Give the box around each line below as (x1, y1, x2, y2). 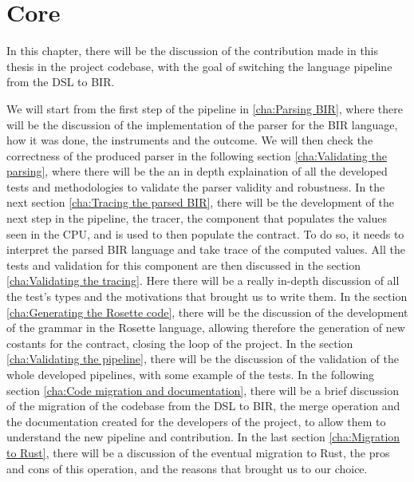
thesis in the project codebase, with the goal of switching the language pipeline (6, 57, 392, 74)
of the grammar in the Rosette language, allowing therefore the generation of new (6, 319, 405, 336)
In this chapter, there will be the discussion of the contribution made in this (6, 42, 379, 59)
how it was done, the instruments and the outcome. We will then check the (6, 132, 373, 148)
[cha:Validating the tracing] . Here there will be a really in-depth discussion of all (6, 272, 400, 289)
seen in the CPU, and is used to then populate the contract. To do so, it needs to (6, 225, 404, 242)
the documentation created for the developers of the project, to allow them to (6, 413, 386, 429)
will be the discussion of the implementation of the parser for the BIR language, (6, 116, 398, 132)
